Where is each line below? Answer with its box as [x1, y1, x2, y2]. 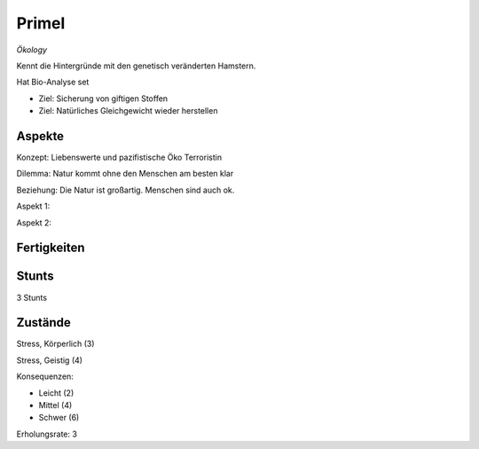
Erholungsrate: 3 [16, 429, 77, 439]
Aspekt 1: [16, 201, 51, 212]
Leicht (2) [38, 387, 75, 398]
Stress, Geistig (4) [16, 355, 83, 366]
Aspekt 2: [16, 217, 52, 228]
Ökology [16, 44, 48, 55]
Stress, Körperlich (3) [16, 338, 95, 350]
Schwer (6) [38, 413, 80, 423]
